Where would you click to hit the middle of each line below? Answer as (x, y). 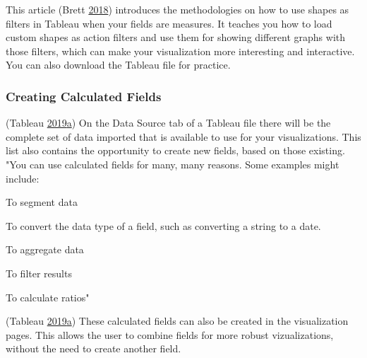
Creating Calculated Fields (84, 96)
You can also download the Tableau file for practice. (118, 65)
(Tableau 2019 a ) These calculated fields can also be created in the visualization (177, 321)
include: (23, 178)
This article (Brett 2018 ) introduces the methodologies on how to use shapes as (178, 9)
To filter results (39, 273)
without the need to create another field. (94, 348)
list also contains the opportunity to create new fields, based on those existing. (175, 150)
